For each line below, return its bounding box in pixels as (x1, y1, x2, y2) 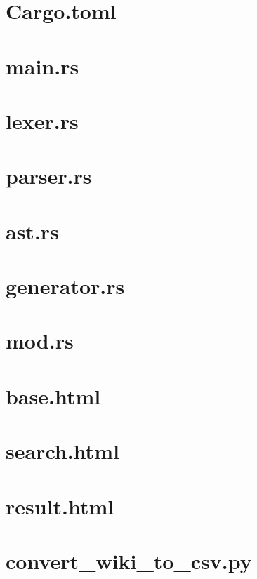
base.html (6, 381, 101, 410)
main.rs (6, 51, 79, 80)
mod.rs (6, 326, 74, 355)
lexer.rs (6, 106, 79, 135)
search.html (6, 437, 119, 465)
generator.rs (6, 272, 125, 300)
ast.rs (6, 216, 59, 245)
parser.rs (6, 161, 92, 190)
